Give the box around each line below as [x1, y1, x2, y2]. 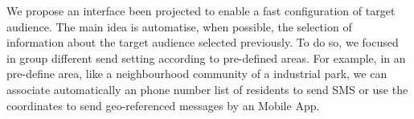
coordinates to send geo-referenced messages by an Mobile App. [6, 96, 320, 113]
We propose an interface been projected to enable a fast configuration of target [6, 2, 396, 18]
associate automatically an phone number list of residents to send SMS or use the [6, 80, 408, 97]
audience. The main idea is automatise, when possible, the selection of [6, 18, 352, 35]
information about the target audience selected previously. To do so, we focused [6, 34, 399, 51]
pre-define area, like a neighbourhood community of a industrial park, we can [6, 65, 387, 82]
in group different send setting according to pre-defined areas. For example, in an [6, 49, 406, 66]
